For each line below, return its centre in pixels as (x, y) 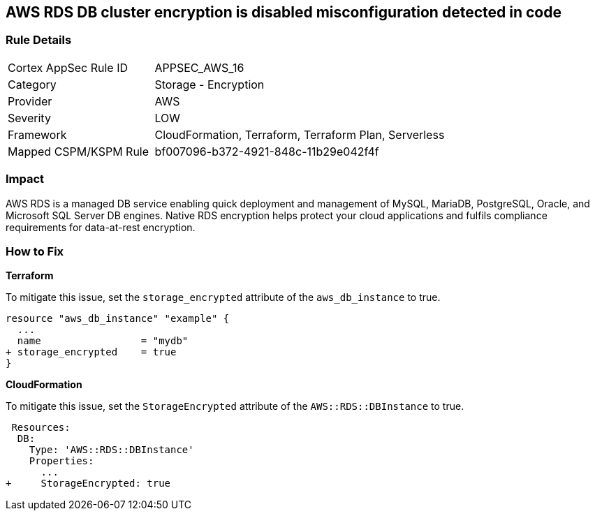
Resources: (41, 428)
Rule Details (39, 40)
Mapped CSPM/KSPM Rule (79, 151)
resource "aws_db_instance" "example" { (118, 319)
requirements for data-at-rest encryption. (101, 227)
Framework (37, 134)
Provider (30, 101)
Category (32, 84)
